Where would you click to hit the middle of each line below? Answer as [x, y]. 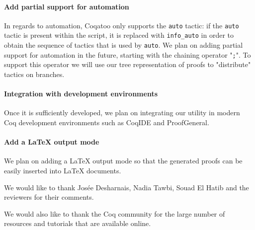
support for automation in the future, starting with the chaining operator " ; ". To [127, 54]
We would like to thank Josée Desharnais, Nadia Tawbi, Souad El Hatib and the [127, 187]
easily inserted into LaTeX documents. [63, 170]
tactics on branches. [34, 74]
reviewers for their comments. [49, 197]
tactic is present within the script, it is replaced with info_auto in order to [119, 35]
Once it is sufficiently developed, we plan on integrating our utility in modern [122, 113]
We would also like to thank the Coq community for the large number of [115, 213]
